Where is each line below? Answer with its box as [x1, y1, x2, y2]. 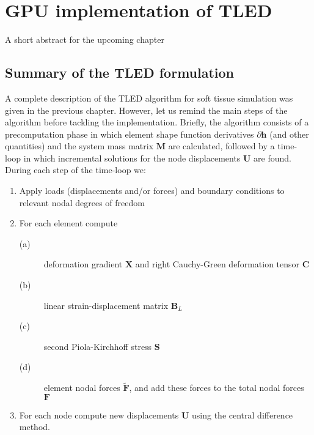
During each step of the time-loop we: [5, 163, 146, 176]
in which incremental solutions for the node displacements [23, 151, 241, 164]
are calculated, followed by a [168, 139, 275, 152]
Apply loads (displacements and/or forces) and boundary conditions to [19, 184, 285, 197]
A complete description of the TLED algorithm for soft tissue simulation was [5, 91, 293, 104]
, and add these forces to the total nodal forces [129, 381, 304, 394]
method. [19, 420, 50, 433]
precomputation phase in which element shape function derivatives [5, 127, 254, 140]
